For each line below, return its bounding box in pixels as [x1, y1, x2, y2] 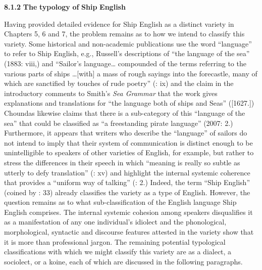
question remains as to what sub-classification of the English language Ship [4, 197, 237, 207]
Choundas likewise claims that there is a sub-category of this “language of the [4, 107, 245, 118]
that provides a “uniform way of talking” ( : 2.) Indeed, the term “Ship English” [4, 177, 250, 188]
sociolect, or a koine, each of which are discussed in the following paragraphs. [4, 256, 243, 266]
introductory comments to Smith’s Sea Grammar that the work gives [4, 87, 218, 98]
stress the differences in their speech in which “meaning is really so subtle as [4, 157, 240, 167]
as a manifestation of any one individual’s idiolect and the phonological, [4, 216, 227, 227]
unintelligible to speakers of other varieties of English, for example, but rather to [4, 147, 254, 158]
